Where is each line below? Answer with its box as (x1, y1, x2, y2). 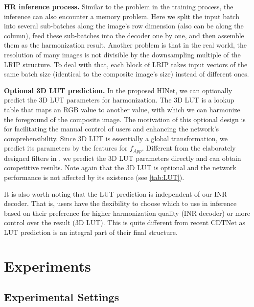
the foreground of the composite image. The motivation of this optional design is (4, 114, 246, 124)
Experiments (4, 256, 91, 276)
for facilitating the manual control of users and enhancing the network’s (4, 124, 219, 134)
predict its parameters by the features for (4, 143, 128, 153)
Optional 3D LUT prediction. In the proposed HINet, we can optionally (4, 85, 232, 95)
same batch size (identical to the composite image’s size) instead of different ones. (4, 69, 249, 79)
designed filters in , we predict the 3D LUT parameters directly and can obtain (4, 153, 241, 163)
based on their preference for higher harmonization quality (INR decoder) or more (4, 207, 251, 218)
